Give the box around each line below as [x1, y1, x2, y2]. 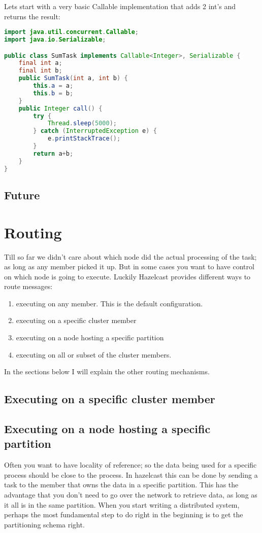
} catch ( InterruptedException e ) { [33, 127, 157, 135]
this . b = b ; [33, 89, 74, 97]
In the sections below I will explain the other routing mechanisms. [4, 366, 210, 377]
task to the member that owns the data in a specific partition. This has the [4, 479, 239, 490]
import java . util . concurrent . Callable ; [4, 28, 139, 36]
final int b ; [18, 67, 62, 75]
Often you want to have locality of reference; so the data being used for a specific [4, 459, 257, 470]
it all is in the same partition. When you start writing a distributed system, [4, 499, 240, 510]
